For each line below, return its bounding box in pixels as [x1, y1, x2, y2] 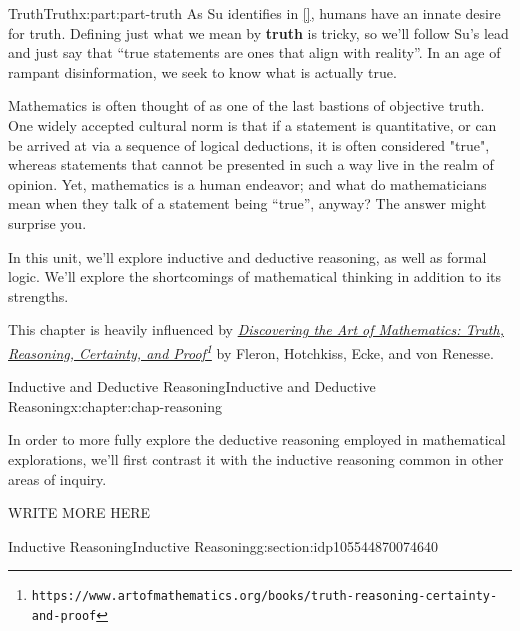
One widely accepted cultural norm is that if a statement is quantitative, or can [8, 114, 497, 135]
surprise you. [8, 212, 87, 233]
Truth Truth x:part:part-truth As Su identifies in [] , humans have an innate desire [8, 3, 501, 23]
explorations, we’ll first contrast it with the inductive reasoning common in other [8, 448, 504, 469]
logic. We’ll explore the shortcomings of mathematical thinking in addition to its [8, 266, 502, 287]
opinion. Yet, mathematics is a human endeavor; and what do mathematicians [8, 173, 487, 194]
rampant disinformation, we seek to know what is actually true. [8, 61, 397, 82]
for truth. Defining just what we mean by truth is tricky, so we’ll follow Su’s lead [8, 22, 509, 43]
